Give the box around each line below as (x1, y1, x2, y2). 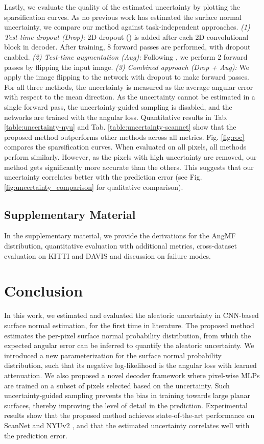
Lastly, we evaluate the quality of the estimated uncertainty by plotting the (4, 2, 240, 12)
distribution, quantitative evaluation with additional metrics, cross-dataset (4, 240, 237, 251)
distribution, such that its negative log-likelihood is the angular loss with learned (4, 360, 257, 371)
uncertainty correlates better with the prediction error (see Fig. (4, 171, 202, 182)
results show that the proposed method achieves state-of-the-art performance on (4, 410, 255, 421)
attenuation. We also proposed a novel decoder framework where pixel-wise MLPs (4, 369, 260, 380)
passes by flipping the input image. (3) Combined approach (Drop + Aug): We (4, 61, 249, 72)
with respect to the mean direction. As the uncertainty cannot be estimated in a (4, 91, 255, 102)
